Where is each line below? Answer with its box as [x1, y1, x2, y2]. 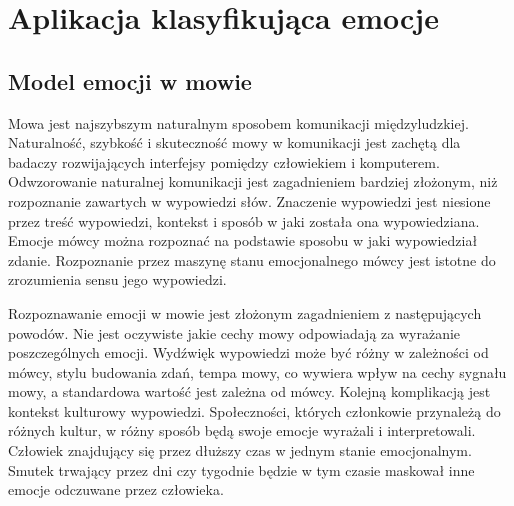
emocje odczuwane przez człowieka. [8, 479, 224, 500]
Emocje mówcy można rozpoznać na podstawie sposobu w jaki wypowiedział [8, 230, 478, 251]
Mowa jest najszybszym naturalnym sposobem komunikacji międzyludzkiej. [8, 112, 469, 133]
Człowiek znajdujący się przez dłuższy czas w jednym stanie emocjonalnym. [8, 440, 472, 461]
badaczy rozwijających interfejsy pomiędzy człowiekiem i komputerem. [8, 151, 440, 172]
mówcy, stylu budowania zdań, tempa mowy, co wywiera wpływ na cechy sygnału [8, 361, 507, 382]
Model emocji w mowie [8, 65, 252, 96]
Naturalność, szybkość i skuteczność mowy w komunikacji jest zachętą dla [8, 132, 461, 153]
